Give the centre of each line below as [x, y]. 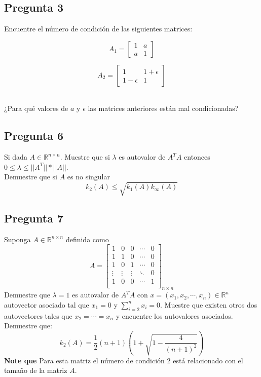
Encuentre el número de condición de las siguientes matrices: [98, 29]
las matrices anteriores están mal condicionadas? [163, 108]
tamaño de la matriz [36, 370]
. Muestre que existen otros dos [209, 304]
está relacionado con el [208, 360]
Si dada [16, 157]
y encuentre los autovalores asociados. [174, 315]
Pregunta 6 [34, 136]
